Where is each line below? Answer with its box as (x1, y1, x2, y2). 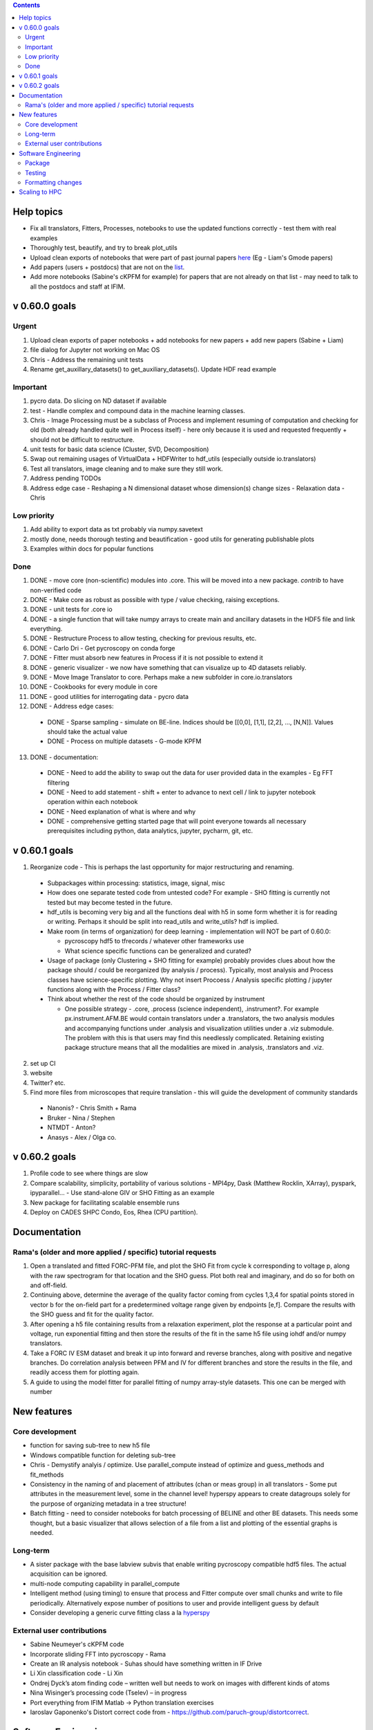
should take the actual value (47, 727, 128, 736)
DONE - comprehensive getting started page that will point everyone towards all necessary (47, 817, 307, 826)
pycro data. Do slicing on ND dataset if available (30, 397, 167, 405)
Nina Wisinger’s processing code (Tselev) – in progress (30, 1688, 187, 1697)
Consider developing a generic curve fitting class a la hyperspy (30, 1609, 210, 1617)
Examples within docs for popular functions (30, 544, 154, 553)
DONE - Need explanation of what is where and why (47, 807, 196, 816)
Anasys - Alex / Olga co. (47, 1133, 117, 1141)
